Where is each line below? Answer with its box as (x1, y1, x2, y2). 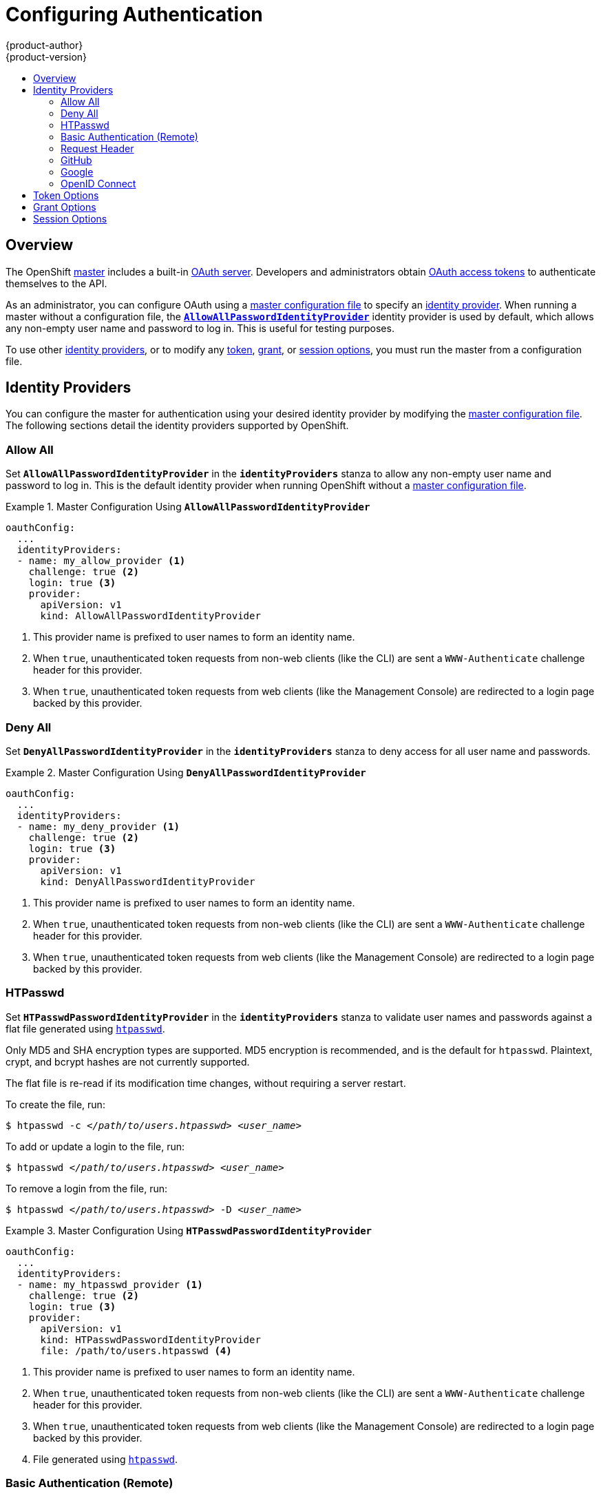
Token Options (33, 189, 99, 201)
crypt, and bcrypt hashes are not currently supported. (6, 1055, 250, 1068)
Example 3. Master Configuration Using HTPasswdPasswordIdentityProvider (6, 1224, 372, 1236)
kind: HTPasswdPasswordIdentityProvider (40, 1334, 261, 1345)
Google (61, 165, 94, 178)
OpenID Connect (61, 177, 136, 189)
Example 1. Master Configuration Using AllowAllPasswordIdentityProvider (6, 501, 370, 513)
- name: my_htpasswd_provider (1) (17, 1278, 203, 1290)
